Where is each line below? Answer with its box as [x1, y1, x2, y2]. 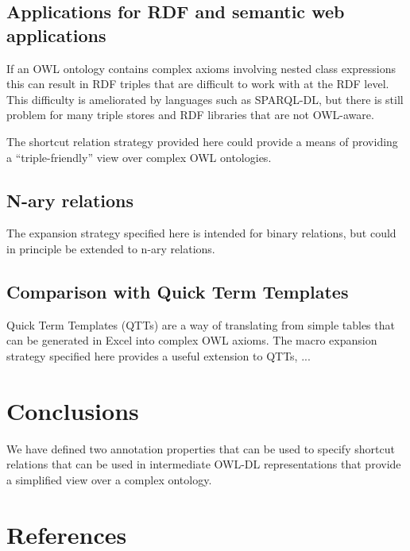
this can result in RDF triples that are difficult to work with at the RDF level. [6, 75, 389, 92]
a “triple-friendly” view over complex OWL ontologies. [6, 148, 272, 165]
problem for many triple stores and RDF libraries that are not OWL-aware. [6, 106, 374, 123]
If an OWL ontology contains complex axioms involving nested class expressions [6, 60, 396, 76]
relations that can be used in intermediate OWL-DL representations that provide [6, 456, 401, 472]
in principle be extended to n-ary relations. [6, 240, 215, 256]
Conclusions [6, 394, 139, 426]
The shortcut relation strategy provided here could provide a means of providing [6, 133, 398, 149]
